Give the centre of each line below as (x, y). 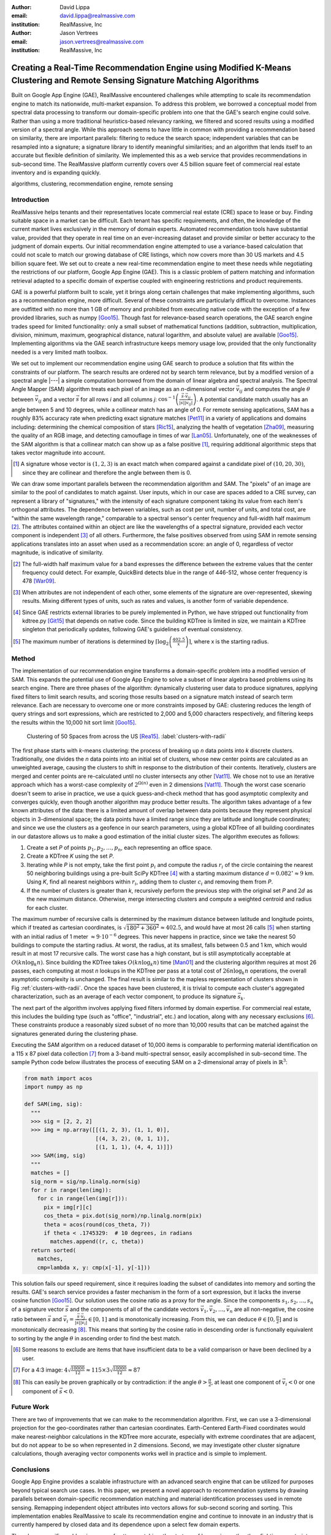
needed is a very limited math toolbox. (59, 352)
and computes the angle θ (277, 389)
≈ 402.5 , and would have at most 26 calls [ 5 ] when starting (235, 928)
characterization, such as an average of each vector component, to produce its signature (124, 997)
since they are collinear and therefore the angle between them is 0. (107, 472)
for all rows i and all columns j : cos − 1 (128, 399)
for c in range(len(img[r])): (82, 1199)
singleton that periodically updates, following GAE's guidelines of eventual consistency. (132, 629)
